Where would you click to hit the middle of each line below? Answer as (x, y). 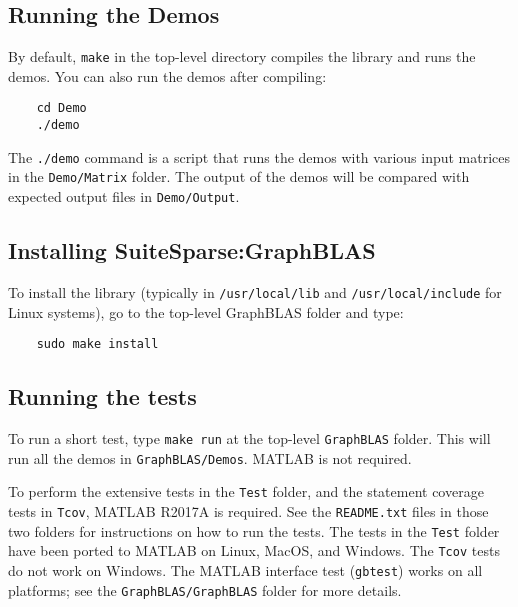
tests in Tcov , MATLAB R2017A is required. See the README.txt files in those (248, 511)
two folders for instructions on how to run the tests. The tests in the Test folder (254, 530)
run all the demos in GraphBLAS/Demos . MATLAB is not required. (210, 457)
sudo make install (97, 344)
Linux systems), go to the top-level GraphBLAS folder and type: (206, 311)
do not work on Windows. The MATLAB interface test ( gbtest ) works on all (245, 569)
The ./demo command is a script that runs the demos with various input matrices (259, 156)
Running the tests (102, 396)
